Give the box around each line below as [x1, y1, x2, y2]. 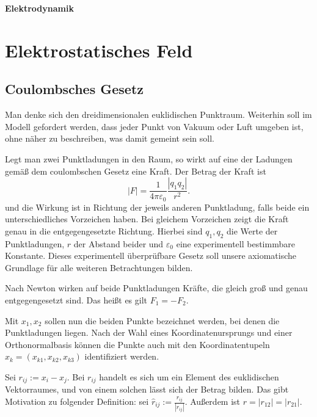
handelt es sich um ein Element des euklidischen [99, 370, 279, 383]
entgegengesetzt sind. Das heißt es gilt [5, 293, 148, 306]
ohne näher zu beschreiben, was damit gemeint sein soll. [5, 132, 214, 145]
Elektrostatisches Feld [5, 37, 193, 62]
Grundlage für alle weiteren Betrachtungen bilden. [5, 261, 193, 274]
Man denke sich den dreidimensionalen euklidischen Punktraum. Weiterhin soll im [5, 108, 312, 121]
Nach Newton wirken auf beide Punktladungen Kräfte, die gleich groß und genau [5, 281, 308, 294]
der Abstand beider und [73, 237, 164, 250]
